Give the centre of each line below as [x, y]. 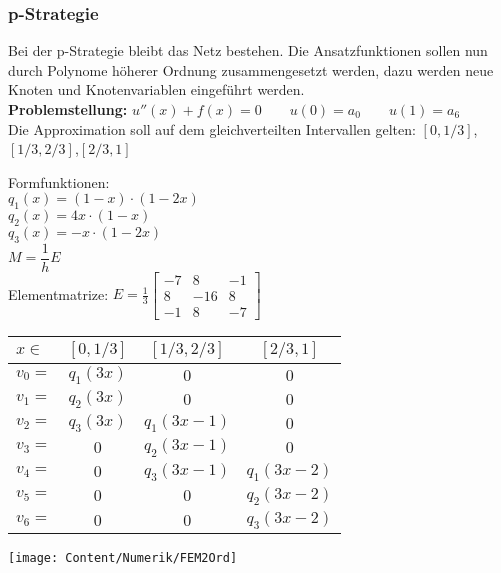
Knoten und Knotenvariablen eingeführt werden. [156, 89]
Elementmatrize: [58, 293]
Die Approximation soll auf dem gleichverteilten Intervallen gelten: [212, 128]
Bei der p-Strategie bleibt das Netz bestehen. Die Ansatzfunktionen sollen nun [248, 50]
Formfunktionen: [59, 181]
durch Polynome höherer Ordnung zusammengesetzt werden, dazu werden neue [251, 69]
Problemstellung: [68, 109]
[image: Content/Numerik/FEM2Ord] [123, 558]
